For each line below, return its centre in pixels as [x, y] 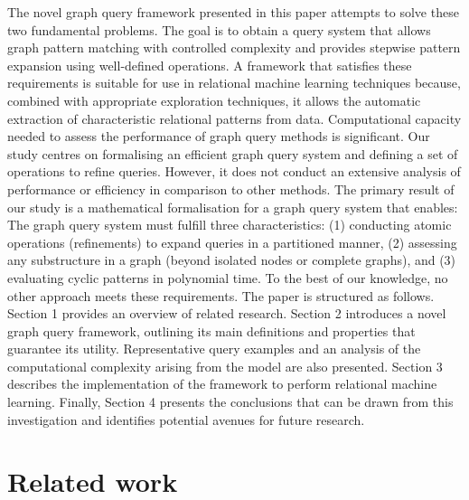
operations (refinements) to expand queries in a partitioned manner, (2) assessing [232, 242]
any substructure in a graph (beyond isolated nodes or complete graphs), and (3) [232, 260]
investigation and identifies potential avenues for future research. [186, 419]
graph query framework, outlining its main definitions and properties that [211, 330]
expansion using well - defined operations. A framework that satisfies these [210, 65]
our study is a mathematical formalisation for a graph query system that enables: [233, 207]
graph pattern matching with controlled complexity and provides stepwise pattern [234, 47]
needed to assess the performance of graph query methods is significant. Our [219, 136]
